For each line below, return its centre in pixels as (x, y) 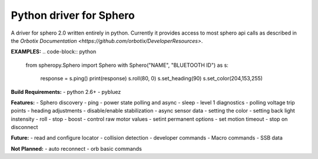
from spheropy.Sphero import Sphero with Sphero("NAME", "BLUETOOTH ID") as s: (127, 65)
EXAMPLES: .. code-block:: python (54, 52)
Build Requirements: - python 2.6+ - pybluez (66, 92)
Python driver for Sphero (73, 15)
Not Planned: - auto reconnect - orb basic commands (77, 148)
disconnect (24, 127)
